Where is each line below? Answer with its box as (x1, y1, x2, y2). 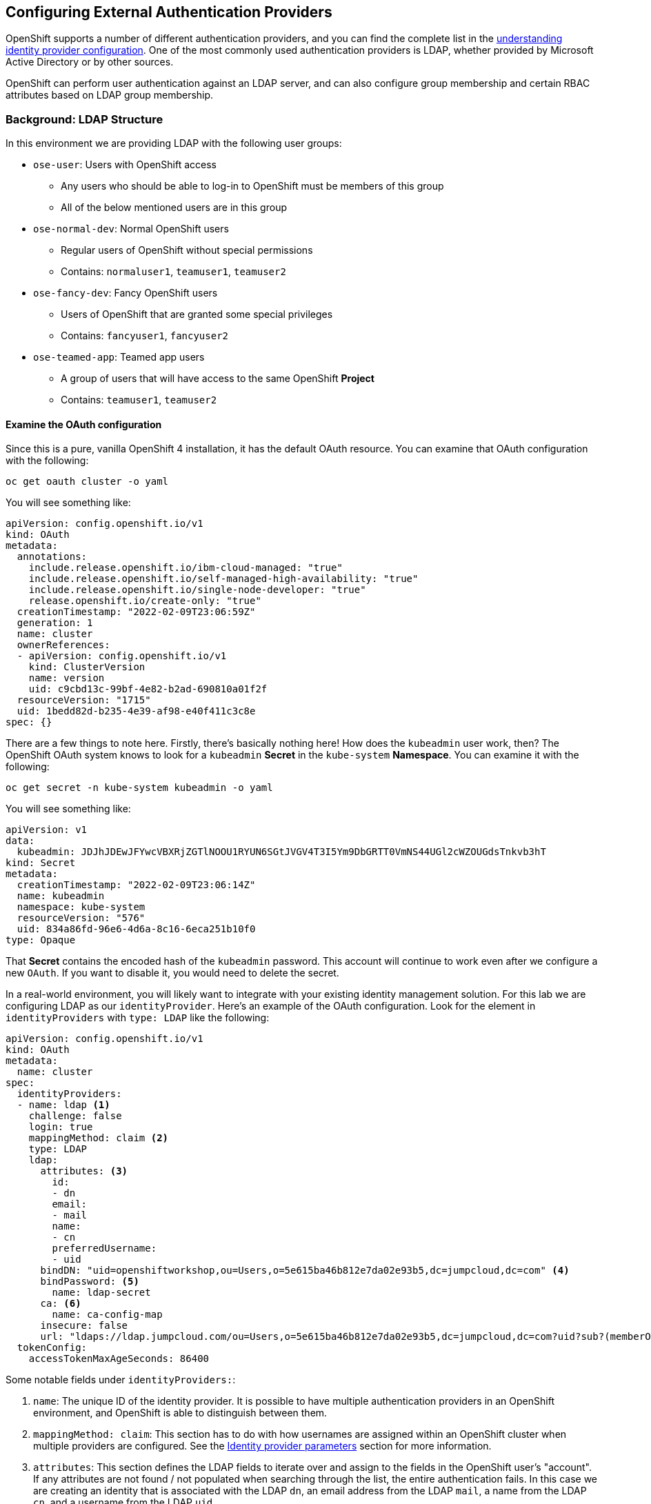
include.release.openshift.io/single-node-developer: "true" (28, 584, 366, 596)
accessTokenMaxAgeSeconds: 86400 (28, 1353, 210, 1365)
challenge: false (28, 1110, 122, 1122)
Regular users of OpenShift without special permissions (61, 244, 313, 257)
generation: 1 (17, 617, 93, 629)
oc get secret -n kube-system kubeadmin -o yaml (6, 782, 273, 794)
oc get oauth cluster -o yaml (6, 476, 169, 488)
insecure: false (40, 1320, 128, 1332)
